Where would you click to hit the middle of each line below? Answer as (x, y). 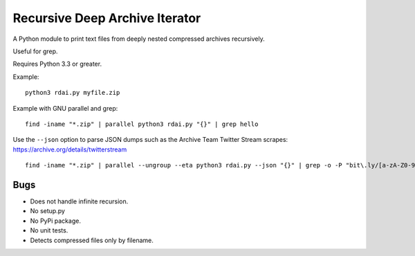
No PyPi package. (55, 221)
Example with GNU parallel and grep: (65, 108)
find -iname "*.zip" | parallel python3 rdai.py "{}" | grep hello (142, 124)
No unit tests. (49, 230)
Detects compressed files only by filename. (92, 240)
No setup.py (48, 211)
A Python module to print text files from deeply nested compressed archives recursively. (139, 39)
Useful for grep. (35, 51)
